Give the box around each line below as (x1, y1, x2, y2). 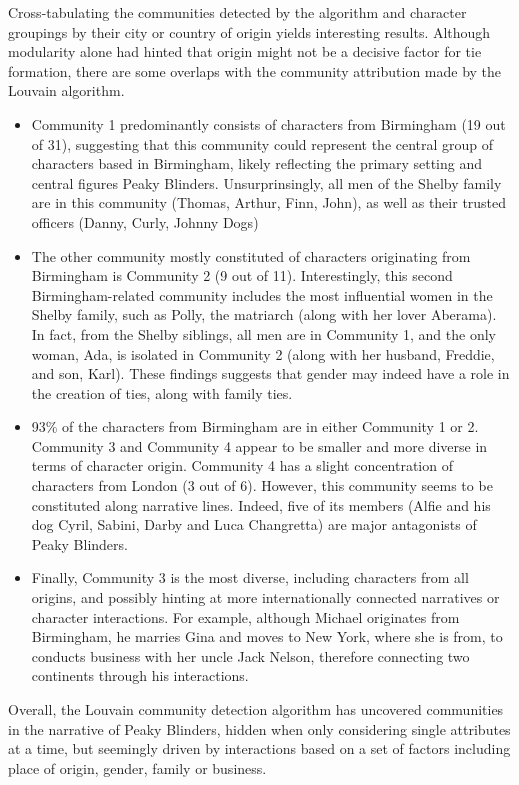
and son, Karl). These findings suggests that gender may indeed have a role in (31, 363, 510, 384)
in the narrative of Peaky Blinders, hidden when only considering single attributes (8, 718, 511, 739)
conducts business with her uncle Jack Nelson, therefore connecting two (31, 645, 470, 666)
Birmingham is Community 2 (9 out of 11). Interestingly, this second (31, 265, 453, 286)
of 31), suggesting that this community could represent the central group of (31, 133, 494, 154)
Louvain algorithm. (8, 80, 125, 101)
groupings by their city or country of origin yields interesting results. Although (8, 21, 491, 42)
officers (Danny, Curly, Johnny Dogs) (31, 211, 259, 232)
